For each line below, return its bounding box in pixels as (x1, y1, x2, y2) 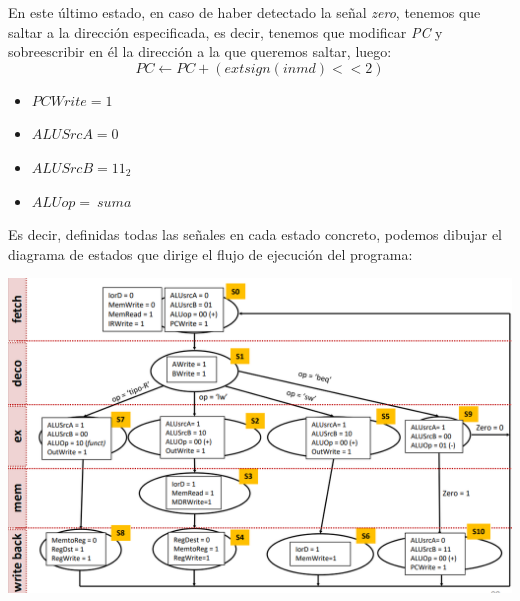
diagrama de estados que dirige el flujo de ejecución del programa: (8, 243, 413, 264)
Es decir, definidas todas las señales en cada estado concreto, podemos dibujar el (8, 224, 503, 245)
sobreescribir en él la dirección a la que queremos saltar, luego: (8, 41, 392, 62)
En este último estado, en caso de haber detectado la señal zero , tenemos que (8, 2, 481, 22)
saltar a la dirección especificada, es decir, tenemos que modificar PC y (8, 21, 443, 42)
